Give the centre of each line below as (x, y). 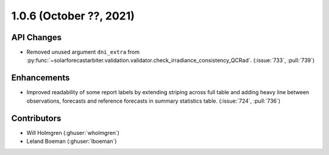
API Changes (37, 37)
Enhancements (41, 78)
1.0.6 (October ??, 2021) (73, 16)
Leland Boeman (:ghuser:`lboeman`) (72, 141)
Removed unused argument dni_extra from (83, 52)
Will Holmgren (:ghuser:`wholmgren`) (73, 133)
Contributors (36, 118)
